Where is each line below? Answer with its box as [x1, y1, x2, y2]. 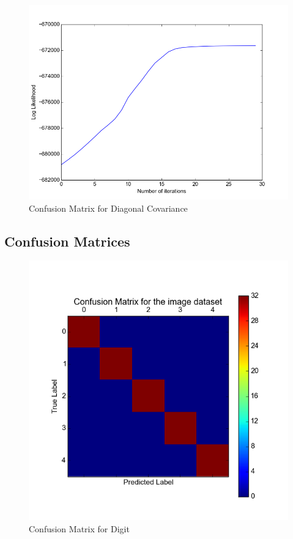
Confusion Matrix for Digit [29, 522, 130, 535]
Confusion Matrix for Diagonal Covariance [29, 201, 188, 214]
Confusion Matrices [4, 231, 130, 250]
